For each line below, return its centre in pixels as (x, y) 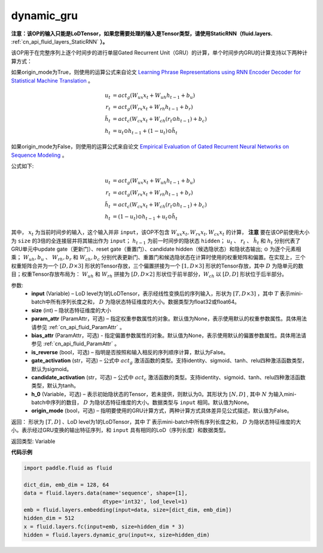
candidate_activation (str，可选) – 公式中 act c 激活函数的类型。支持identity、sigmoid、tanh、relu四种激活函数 (168, 378)
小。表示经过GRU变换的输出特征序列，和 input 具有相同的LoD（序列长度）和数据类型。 (120, 430)
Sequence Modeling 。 (39, 155)
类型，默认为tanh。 (55, 385)
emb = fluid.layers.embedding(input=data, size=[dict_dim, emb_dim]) (128, 510)
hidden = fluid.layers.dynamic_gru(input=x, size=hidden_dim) (117, 535)
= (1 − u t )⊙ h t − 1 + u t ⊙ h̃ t (145, 217)
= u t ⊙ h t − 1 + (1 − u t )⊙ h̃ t (145, 132)
